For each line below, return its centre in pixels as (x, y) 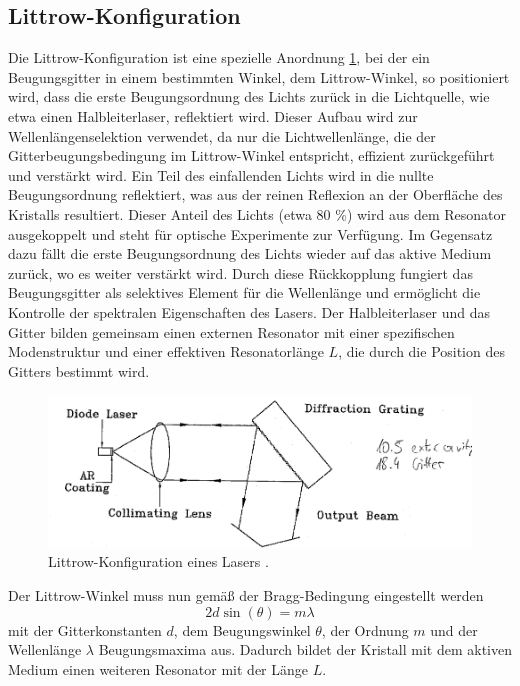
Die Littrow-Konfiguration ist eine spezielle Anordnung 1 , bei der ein (219, 57)
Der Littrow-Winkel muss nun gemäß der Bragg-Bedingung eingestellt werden (246, 594)
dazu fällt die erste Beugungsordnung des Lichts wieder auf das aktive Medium (250, 253)
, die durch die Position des (421, 351)
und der (454, 629)
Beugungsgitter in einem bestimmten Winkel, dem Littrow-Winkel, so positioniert (259, 76)
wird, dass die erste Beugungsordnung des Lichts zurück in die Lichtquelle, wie (249, 96)
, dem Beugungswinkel (242, 629)
